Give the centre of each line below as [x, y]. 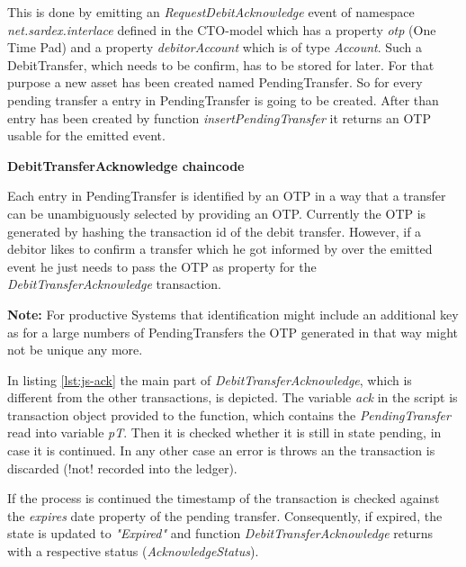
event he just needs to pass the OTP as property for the [162, 266]
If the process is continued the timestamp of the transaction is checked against [224, 498]
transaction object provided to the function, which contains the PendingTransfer [229, 414]
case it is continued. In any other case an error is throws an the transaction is [221, 450]
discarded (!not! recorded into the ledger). [122, 468]
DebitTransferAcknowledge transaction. [115, 284]
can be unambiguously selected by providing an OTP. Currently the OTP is [217, 213]
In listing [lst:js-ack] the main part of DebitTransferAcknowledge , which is [210, 379]
